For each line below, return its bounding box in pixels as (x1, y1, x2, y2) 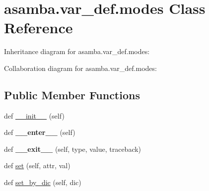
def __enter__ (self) (4, 127, 75, 137)
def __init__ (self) (4, 110, 65, 121)
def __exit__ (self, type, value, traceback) (4, 143, 141, 154)
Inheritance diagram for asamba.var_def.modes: (4, 46, 150, 57)
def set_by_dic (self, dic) (4, 177, 81, 188)
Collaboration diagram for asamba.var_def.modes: (4, 63, 157, 73)
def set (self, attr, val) (4, 160, 70, 171)
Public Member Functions (4, 87, 140, 102)
